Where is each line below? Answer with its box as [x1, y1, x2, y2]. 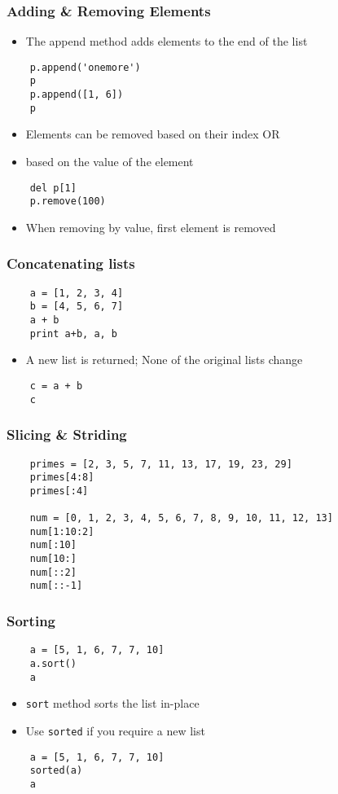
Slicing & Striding [7, 424, 127, 445]
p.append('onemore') [29, 61, 141, 73]
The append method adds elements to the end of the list [25, 33, 308, 50]
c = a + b [29, 379, 83, 392]
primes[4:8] [29, 472, 94, 484]
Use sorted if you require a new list [25, 722, 205, 739]
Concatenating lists [7, 253, 135, 274]
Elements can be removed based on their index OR [25, 125, 280, 143]
